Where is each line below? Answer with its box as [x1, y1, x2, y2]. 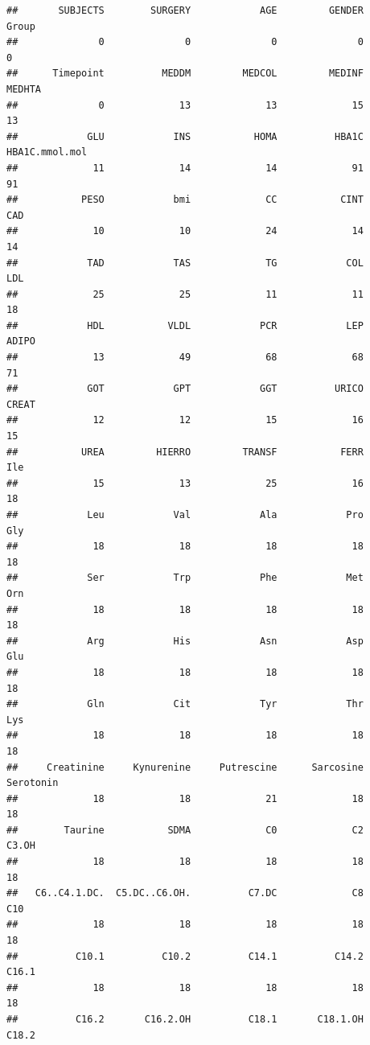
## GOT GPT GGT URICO [6, 383, 364, 395]
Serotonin [6, 777, 59, 789]
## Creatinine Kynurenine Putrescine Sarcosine [6, 761, 364, 773]
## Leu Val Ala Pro [6, 509, 364, 520]
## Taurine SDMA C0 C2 [6, 824, 364, 836]
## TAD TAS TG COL [6, 257, 364, 269]
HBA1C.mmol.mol [6, 146, 88, 158]
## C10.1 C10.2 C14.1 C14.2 [6, 950, 364, 962]
